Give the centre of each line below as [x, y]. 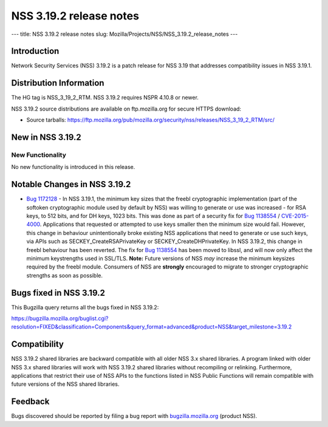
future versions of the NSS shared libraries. [65, 384]
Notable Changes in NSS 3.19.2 [71, 184]
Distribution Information [58, 83]
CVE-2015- [295, 216]
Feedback [30, 402]
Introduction [35, 51]
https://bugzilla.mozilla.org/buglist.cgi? [60, 318]
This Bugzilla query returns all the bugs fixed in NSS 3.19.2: [85, 307]
